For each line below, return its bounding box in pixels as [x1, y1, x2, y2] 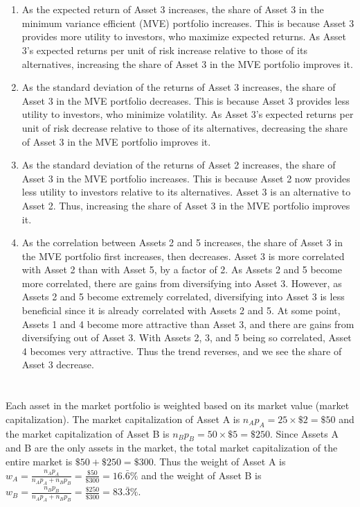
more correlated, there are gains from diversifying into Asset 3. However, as [21, 275, 342, 290]
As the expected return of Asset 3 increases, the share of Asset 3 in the [21, 2, 324, 17]
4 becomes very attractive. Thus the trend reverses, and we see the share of [21, 343, 342, 358]
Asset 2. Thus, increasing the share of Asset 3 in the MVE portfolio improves [21, 198, 350, 212]
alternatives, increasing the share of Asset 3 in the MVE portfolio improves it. [21, 56, 353, 71]
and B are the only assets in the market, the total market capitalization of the [6, 440, 338, 455]
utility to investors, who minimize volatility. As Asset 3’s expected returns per [21, 107, 354, 121]
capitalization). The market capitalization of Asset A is [6, 411, 240, 426]
